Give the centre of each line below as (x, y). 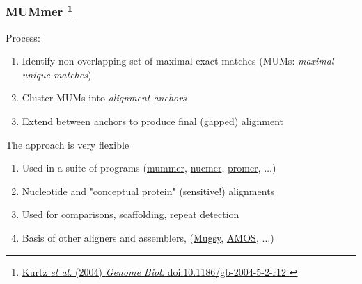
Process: (23, 37)
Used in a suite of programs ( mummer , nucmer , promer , (141, 168)
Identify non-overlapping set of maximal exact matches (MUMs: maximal (178, 61)
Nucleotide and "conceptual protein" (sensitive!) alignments (148, 191)
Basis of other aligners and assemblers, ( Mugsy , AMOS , (140, 238)
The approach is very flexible (68, 144)
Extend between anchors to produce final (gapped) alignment (153, 121)
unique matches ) (57, 74)
